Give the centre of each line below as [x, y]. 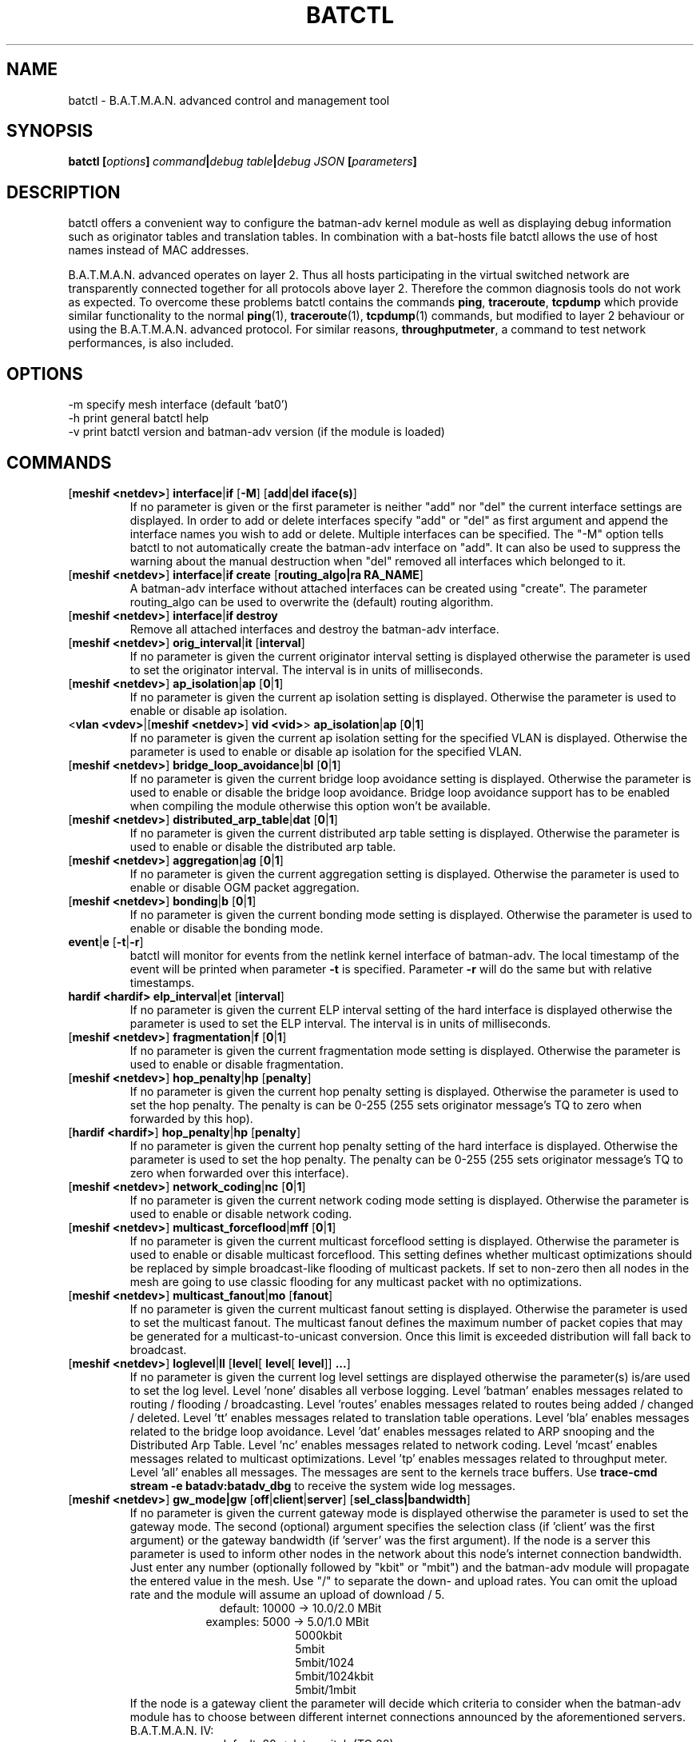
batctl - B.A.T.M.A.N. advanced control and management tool [229, 100]
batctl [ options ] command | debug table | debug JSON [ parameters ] [243, 162]
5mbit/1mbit [326, 1689]
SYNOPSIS [50, 131]
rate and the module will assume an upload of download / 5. [287, 1594]
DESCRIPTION [64, 192]
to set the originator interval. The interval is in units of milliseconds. [306, 669]
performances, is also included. [151, 343]
